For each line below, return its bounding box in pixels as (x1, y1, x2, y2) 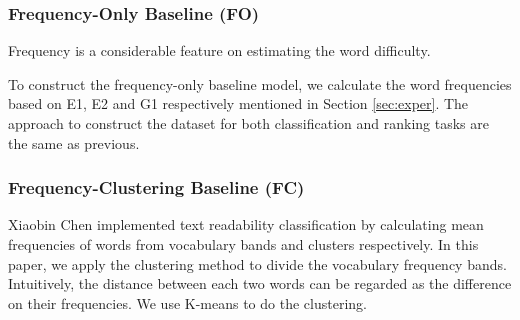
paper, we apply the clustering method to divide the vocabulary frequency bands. (8, 253, 507, 274)
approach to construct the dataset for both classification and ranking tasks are (8, 113, 489, 133)
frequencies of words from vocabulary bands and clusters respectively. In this (8, 234, 479, 254)
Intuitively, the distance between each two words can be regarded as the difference (8, 273, 512, 294)
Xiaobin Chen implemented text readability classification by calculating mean (8, 214, 484, 235)
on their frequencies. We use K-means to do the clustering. (8, 292, 367, 313)
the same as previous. (8, 132, 140, 153)
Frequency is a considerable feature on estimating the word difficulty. (8, 40, 431, 61)
